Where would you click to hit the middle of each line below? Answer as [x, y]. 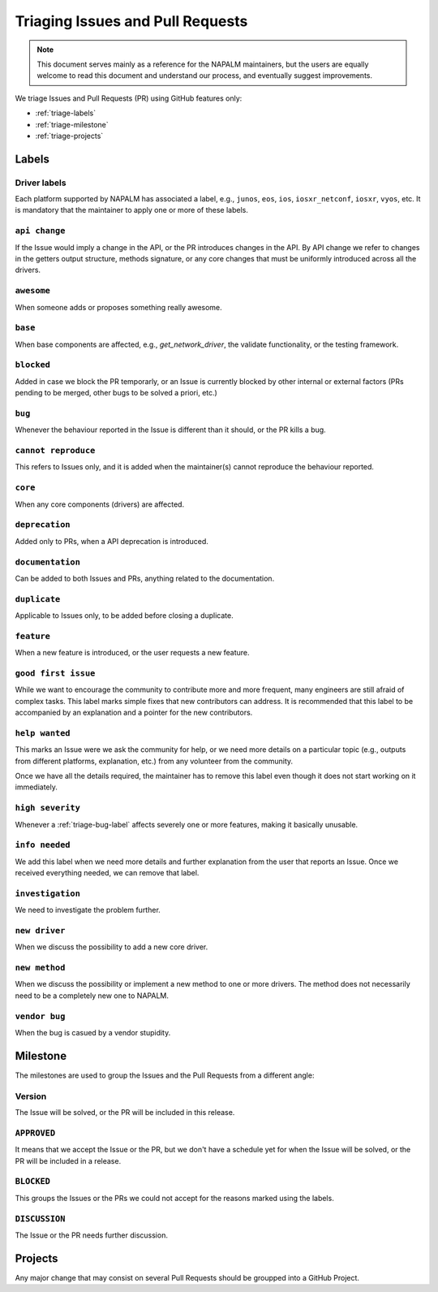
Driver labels [41, 183]
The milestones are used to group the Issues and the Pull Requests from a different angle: [165, 1075]
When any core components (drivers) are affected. [100, 504]
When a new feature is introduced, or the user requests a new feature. [133, 653]
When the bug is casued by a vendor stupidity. [93, 1033]
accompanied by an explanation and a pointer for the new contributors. [134, 713]
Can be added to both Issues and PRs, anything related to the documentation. [145, 578]
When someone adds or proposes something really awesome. [118, 307]
